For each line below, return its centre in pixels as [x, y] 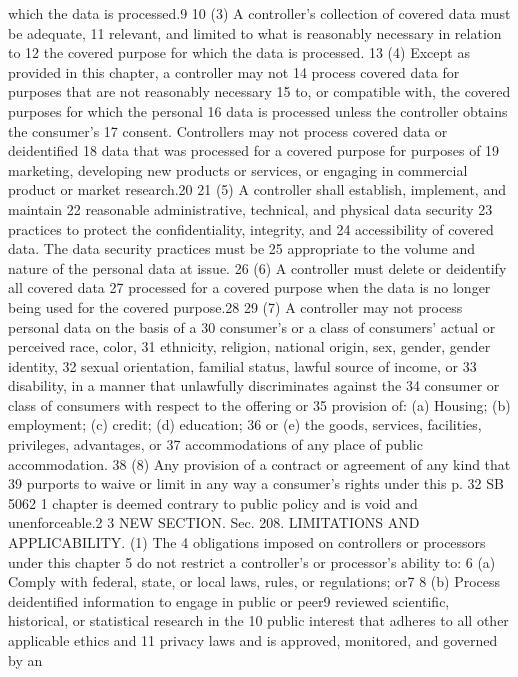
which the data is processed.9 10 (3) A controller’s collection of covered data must [259, 13]
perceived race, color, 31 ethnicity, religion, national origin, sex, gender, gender [249, 346]
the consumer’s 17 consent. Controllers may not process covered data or [228, 130]
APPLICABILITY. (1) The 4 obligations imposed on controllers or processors [247, 542]
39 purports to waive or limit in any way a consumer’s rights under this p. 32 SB [256, 483]
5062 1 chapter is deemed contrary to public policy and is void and [213, 502]
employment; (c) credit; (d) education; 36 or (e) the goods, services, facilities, [245, 424]
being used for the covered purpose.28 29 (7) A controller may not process [235, 306]
